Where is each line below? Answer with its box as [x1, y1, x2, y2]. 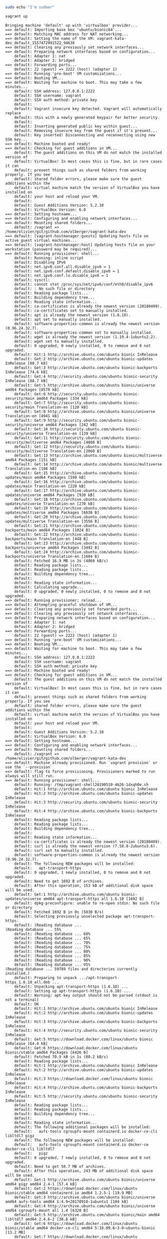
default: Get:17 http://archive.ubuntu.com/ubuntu [14, 488, 122, 493]
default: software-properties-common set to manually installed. [14, 330, 153, 335]
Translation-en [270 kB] [43, 501, 95, 506]
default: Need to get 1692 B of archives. [14, 878, 104, 884]
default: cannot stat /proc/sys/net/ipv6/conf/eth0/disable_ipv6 [14, 281, 153, 287]
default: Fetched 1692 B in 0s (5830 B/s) [14, 909, 104, 914]
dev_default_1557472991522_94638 [5, 40, 75, 45]
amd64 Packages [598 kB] [34, 475, 86, 480]
